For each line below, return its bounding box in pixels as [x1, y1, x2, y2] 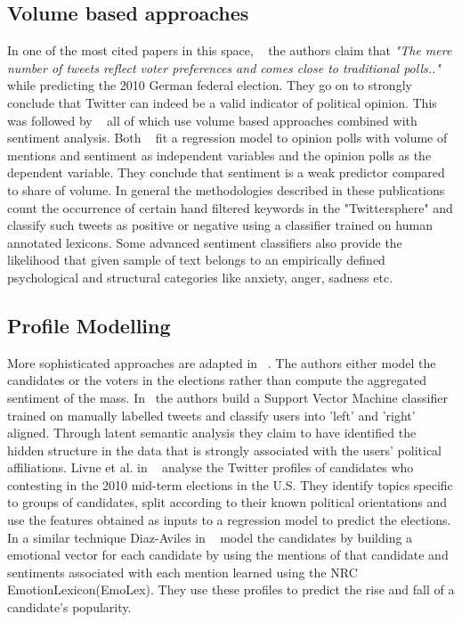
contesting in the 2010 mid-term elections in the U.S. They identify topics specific [7, 475, 453, 494]
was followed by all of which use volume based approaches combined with [7, 110, 417, 129]
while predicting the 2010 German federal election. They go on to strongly [7, 76, 412, 94]
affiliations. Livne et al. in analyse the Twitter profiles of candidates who [7, 458, 414, 477]
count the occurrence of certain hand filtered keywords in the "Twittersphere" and [7, 198, 453, 217]
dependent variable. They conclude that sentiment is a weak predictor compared [7, 163, 445, 182]
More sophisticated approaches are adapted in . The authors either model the [7, 353, 436, 372]
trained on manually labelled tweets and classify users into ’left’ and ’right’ [7, 405, 416, 424]
